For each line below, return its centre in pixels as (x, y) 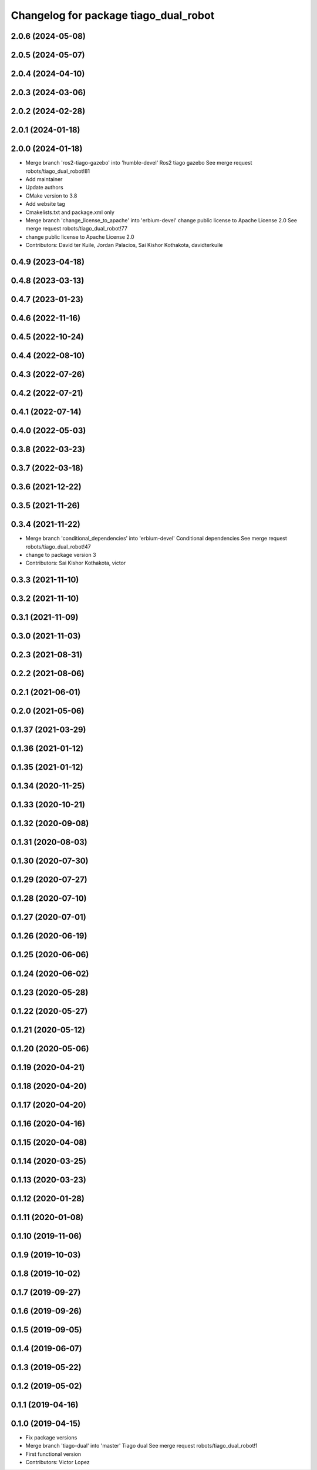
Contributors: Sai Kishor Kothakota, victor (76, 563)
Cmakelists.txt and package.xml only (70, 212)
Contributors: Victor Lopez (58, 1462)
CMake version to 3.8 (51, 196)
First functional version (53, 1454)
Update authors (45, 188)
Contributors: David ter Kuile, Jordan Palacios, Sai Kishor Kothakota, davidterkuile (124, 245)
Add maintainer (44, 179)
